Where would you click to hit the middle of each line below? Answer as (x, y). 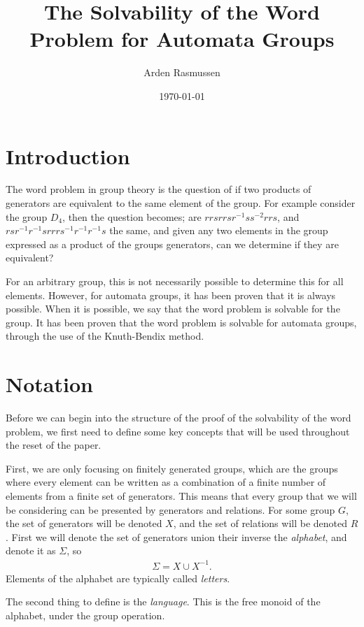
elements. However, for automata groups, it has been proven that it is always (171, 295)
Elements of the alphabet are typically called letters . (118, 578)
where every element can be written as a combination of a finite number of (166, 482)
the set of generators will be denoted (84, 523)
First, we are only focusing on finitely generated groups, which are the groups (172, 468)
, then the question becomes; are (132, 216)
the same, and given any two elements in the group (219, 230)
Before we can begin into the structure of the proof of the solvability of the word (178, 418)
